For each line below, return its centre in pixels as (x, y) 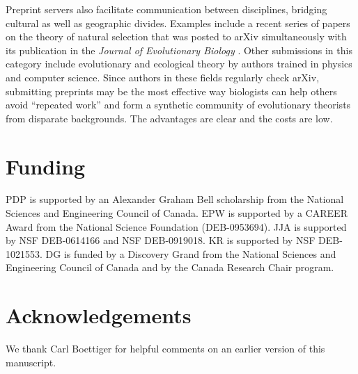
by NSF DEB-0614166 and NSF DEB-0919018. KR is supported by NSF (161, 240)
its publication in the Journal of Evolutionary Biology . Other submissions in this (179, 50)
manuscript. (31, 362)
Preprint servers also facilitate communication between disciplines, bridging (166, 9)
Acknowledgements (99, 315)
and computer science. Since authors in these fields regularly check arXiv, (163, 77)
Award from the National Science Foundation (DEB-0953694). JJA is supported (176, 226)
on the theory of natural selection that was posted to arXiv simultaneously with (176, 36)
